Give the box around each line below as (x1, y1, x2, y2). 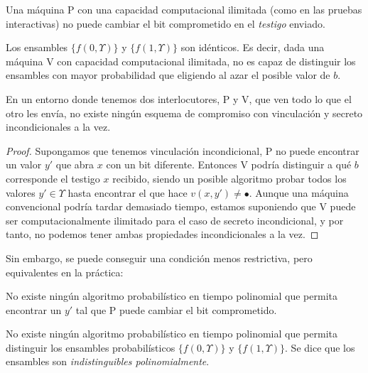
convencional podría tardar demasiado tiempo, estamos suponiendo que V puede (6, 199, 356, 214)
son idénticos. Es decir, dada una (180, 40, 325, 55)
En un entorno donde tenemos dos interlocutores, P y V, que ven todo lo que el (6, 91, 352, 106)
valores (6, 185, 36, 200)
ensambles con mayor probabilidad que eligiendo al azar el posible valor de (6, 67, 330, 82)
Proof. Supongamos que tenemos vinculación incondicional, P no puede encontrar (6, 143, 359, 158)
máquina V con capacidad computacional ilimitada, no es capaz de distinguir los (6, 53, 356, 68)
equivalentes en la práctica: (6, 264, 124, 279)
